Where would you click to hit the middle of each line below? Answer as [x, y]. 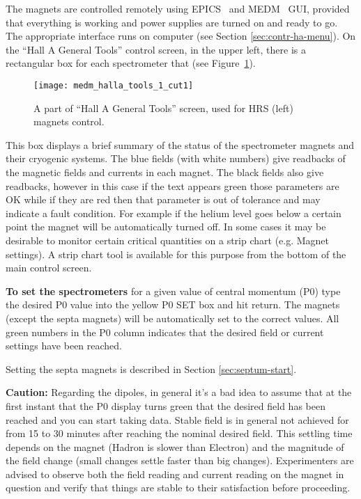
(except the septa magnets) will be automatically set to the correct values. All [172, 318]
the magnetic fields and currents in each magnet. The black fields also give [165, 172]
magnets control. [69, 121]
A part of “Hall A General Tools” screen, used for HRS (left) [163, 108]
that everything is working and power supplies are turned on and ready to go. [172, 22]
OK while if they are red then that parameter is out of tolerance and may [163, 199]
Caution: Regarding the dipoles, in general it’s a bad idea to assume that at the [179, 392]
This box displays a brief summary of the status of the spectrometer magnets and [180, 144]
